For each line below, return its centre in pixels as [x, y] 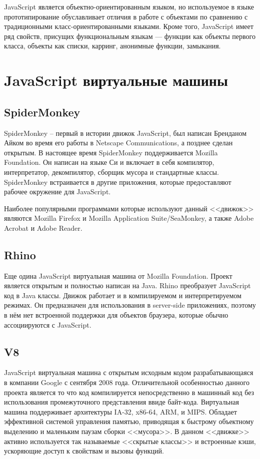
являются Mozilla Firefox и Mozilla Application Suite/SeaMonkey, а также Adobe [129, 218]
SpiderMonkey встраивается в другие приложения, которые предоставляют [118, 182]
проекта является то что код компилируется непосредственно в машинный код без [129, 392]
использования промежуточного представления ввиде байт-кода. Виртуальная [121, 402]
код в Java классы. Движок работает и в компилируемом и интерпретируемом [123, 295]
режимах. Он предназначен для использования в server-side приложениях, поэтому [130, 305]
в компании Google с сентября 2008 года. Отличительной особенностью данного [127, 382]
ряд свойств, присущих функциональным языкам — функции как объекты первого [130, 36]
